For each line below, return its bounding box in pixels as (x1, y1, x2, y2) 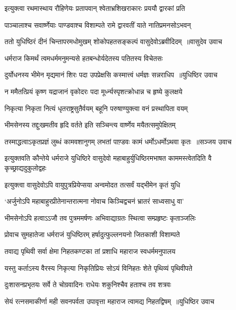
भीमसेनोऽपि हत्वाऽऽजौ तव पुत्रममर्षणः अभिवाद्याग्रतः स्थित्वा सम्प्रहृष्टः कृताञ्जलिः (4, 212, 196, 223)
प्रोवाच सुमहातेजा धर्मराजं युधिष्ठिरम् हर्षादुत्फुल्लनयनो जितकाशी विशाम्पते (4, 229, 180, 240)
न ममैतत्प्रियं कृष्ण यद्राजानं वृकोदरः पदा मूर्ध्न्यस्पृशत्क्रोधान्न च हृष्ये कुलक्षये (4, 86, 182, 96)
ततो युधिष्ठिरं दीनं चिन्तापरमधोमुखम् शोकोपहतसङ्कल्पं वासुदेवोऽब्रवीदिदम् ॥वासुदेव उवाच (4, 36, 222, 47)
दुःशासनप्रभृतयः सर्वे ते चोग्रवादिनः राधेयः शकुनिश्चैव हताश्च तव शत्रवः (4, 279, 172, 290)
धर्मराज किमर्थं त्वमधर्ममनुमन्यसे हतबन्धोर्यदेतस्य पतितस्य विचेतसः (4, 53, 163, 63)
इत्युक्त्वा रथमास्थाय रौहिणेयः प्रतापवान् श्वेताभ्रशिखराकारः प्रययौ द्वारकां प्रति (4, 3, 185, 13)
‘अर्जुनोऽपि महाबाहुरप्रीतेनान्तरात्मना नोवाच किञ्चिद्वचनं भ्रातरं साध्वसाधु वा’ (4, 196, 184, 206)
